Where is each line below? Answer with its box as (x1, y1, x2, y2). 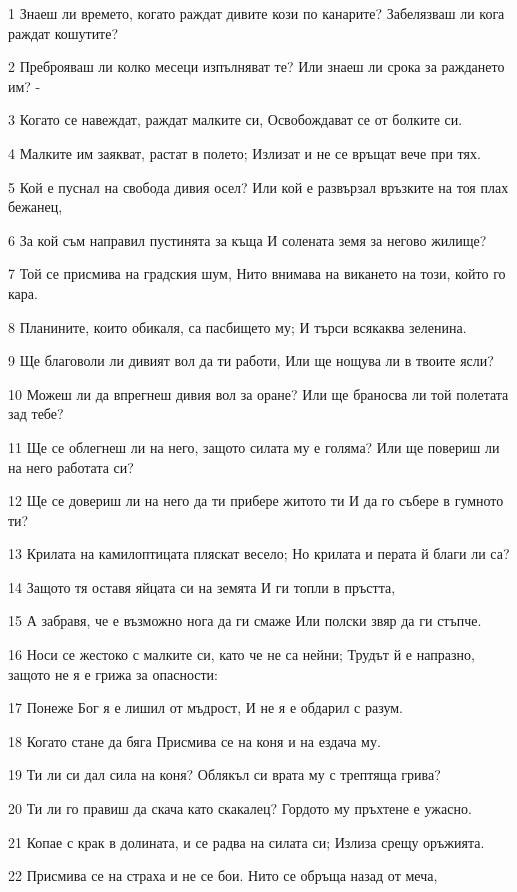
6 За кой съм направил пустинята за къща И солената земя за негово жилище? (8, 229, 487, 250)
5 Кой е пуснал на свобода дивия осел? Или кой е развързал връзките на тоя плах (8, 176, 509, 197)
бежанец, (8, 196, 63, 217)
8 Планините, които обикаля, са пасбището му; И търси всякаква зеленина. (8, 316, 467, 337)
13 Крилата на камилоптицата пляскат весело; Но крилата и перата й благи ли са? (8, 543, 510, 564)
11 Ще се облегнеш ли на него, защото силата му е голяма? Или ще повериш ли (8, 436, 500, 457)
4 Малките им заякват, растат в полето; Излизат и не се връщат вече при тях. (8, 142, 481, 163)
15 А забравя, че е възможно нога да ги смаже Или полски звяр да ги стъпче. (8, 610, 482, 631)
